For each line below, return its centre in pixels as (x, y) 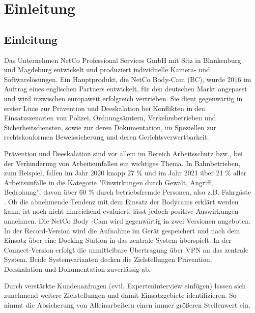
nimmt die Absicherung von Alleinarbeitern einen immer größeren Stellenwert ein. (127, 304)
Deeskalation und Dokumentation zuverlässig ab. (77, 269)
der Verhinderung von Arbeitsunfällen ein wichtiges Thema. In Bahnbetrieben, (122, 163)
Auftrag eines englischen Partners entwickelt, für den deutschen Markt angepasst (126, 89)
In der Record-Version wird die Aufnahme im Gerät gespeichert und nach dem (122, 230)
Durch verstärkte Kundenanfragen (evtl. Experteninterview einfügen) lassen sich (125, 285)
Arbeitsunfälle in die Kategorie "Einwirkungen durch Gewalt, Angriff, (109, 182)
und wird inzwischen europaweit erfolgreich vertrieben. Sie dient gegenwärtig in (123, 98)
